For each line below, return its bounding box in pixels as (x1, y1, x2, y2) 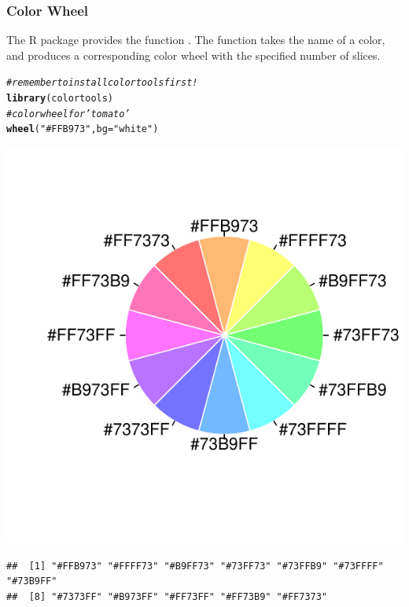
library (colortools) (6, 93, 114, 105)
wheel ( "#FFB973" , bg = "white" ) (6, 123, 159, 135)
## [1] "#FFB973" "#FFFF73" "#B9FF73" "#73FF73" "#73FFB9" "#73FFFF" (6, 560, 384, 572)
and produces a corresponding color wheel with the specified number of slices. (6, 46, 381, 63)
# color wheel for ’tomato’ (6, 108, 131, 120)
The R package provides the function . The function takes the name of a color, (6, 31, 385, 48)
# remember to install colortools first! (6, 77, 198, 89)
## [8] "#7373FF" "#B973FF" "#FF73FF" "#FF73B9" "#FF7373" (6, 590, 328, 602)
